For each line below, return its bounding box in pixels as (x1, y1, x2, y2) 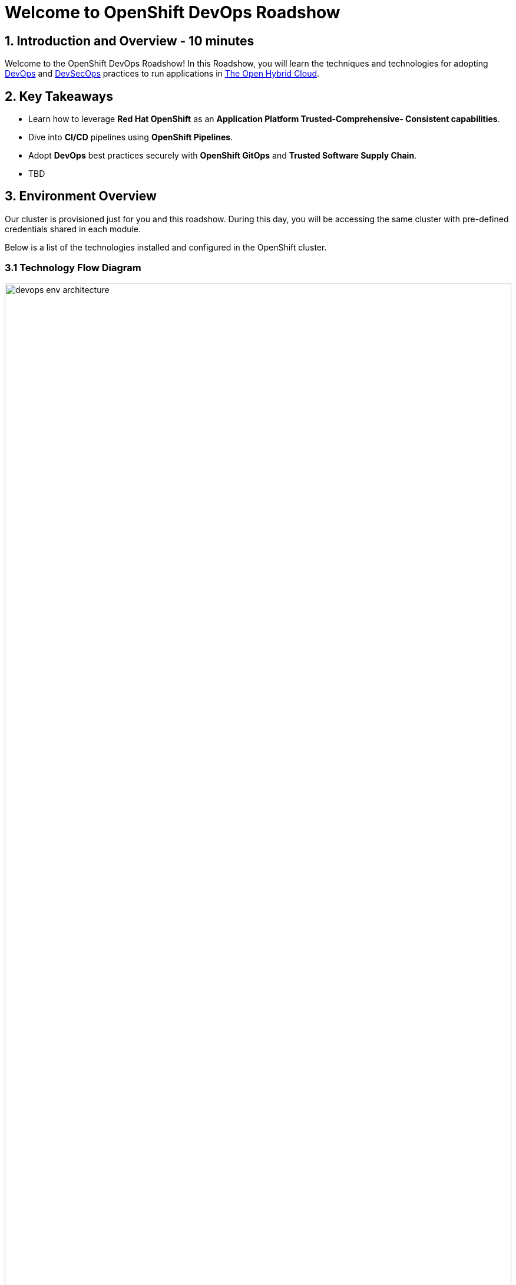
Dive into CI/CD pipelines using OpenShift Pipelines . (28, 132, 233, 143)
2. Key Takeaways (5, 88, 113, 104)
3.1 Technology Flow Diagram (5, 262, 141, 274)
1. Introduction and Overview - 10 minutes (5, 33, 254, 48)
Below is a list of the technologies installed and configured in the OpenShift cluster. (5, 242, 327, 252)
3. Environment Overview (5, 189, 157, 204)
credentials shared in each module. (5, 223, 141, 234)
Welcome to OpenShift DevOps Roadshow (5, 2, 340, 22)
